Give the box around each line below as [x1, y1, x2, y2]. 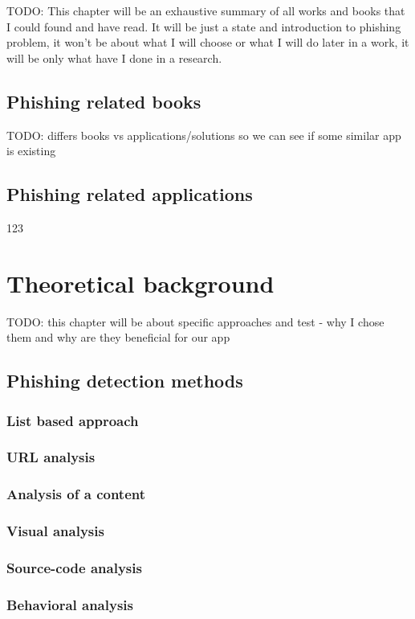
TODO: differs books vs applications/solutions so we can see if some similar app [6, 126, 401, 143]
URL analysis [6, 447, 96, 467]
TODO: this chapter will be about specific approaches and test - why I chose [6, 313, 384, 330]
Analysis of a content [6, 484, 145, 504]
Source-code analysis [6, 557, 142, 577]
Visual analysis [6, 521, 104, 541]
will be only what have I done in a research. [6, 49, 222, 66]
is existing [6, 142, 56, 159]
